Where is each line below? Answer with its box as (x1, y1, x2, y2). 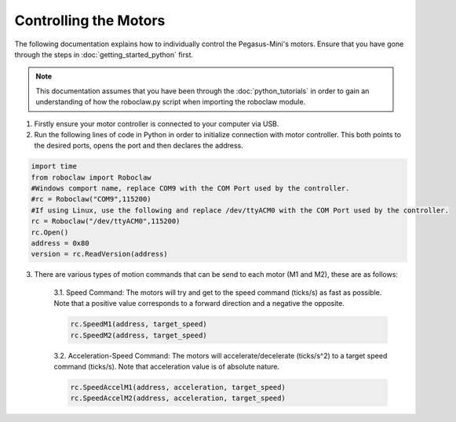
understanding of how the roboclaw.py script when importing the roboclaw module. (35, 97, 306, 107)
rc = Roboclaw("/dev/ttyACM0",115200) (31, 216, 181, 226)
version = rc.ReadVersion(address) (31, 249, 168, 259)
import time (31, 162, 78, 171)
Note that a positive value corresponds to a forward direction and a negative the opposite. (53, 299, 345, 308)
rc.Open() (31, 227, 69, 237)
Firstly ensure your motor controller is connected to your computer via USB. (34, 118, 279, 129)
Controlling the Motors (14, 12, 166, 29)
